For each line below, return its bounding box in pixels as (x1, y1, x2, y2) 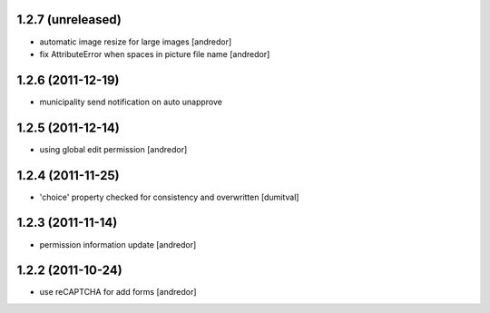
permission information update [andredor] (39, 239, 197, 249)
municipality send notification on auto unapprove (39, 96, 222, 107)
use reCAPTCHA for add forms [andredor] (39, 287, 197, 298)
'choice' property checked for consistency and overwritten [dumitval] (39, 191, 299, 202)
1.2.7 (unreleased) (16, 12, 122, 27)
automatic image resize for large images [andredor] (39, 36, 232, 47)
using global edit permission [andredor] (39, 143, 188, 154)
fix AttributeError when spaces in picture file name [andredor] (39, 48, 270, 59)
